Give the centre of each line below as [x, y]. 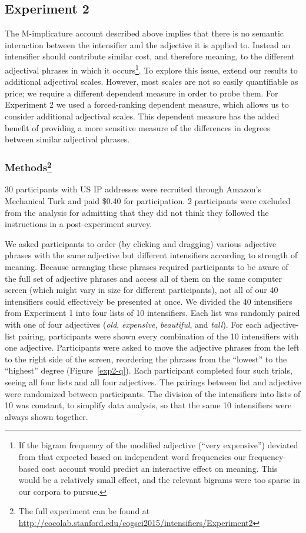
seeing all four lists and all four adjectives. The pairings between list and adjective [153, 382]
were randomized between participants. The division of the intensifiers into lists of [153, 393]
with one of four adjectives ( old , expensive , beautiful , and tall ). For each [133, 324]
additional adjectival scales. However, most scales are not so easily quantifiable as [152, 81]
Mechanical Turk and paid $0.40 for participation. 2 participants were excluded [148, 201]
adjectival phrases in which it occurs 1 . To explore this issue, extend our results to [151, 69]
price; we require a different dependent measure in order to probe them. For [142, 93]
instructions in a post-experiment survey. [79, 224]
